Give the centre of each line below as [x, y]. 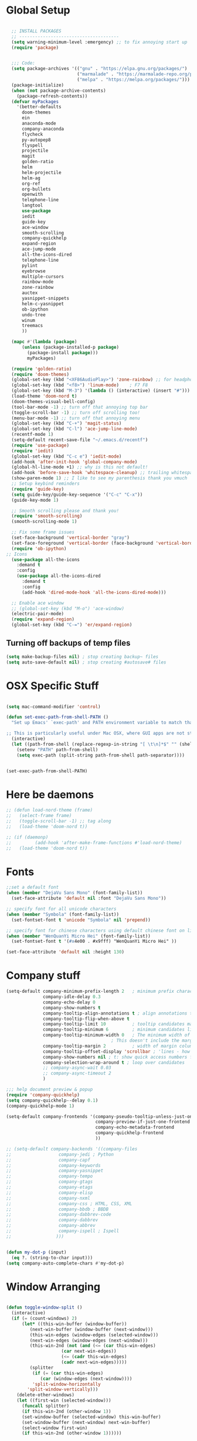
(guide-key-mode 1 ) [35, 500]
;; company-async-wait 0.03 [77, 1068]
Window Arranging [53, 1287]
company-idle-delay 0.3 [72, 997]
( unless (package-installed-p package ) [70, 348]
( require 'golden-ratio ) [42, 369]
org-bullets [36, 189]
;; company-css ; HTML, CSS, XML [69, 1203]
